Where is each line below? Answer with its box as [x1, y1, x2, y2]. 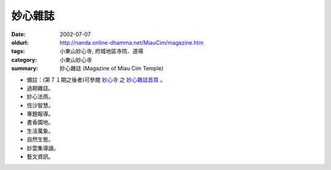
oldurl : [11, 39, 29, 46]
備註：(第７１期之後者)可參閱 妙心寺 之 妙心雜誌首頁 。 [26, 76, 165, 83]
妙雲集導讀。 [26, 144, 59, 152]
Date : [11, 31, 26, 38]
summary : [11, 65, 39, 72]
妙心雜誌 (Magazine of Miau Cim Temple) [59, 65, 164, 72]
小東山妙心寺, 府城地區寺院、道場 [59, 48, 143, 55]
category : [11, 56, 37, 64]
